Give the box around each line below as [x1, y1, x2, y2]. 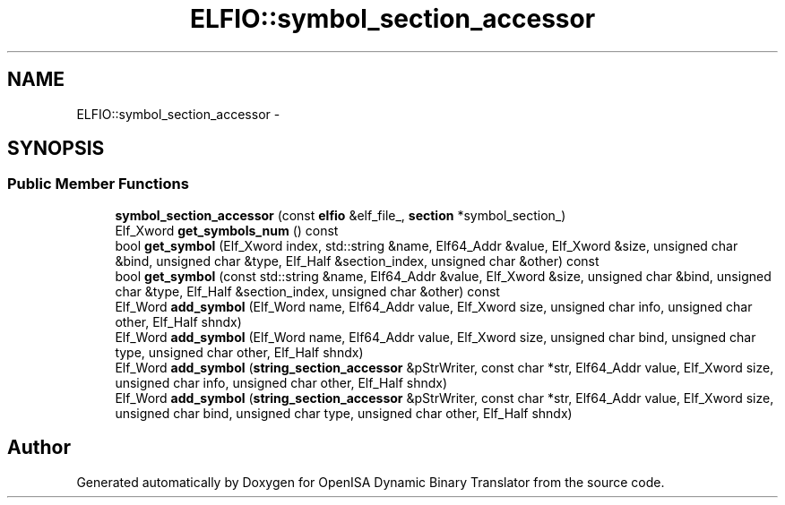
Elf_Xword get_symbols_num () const [115, 222, 339, 238]
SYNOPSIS [7, 137, 105, 160]
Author [7, 436, 71, 459]
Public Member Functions [7, 175, 189, 193]
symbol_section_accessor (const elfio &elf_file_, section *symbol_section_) [115, 207, 566, 223]
